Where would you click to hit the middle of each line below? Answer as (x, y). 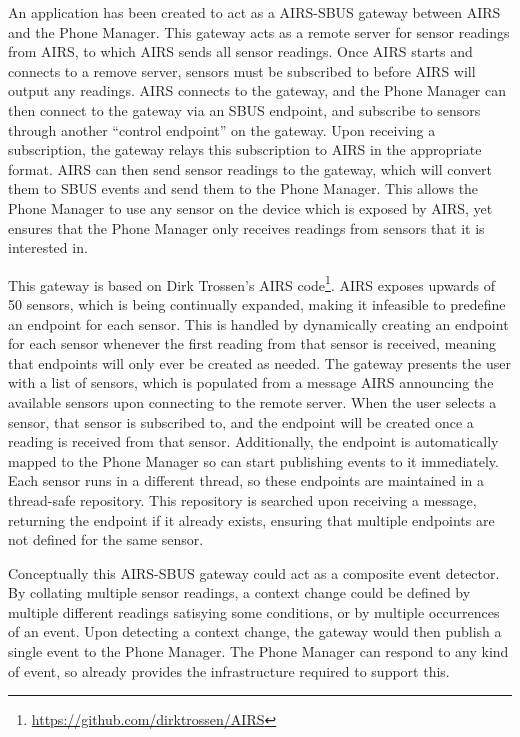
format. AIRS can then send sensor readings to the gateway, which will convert (250, 168)
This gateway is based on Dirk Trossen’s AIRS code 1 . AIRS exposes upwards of (252, 283)
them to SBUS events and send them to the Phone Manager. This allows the (243, 188)
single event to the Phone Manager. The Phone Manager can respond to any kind (258, 651)
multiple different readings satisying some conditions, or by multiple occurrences (254, 611)
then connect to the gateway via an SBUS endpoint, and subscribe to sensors (244, 109)
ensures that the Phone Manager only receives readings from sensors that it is (246, 227)
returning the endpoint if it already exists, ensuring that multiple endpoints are (251, 519)
